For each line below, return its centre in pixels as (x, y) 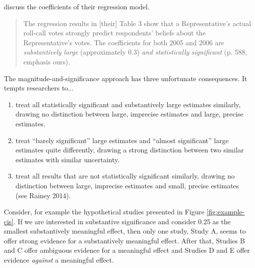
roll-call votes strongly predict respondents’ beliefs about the (115, 33)
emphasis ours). (47, 61)
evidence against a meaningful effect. (59, 260)
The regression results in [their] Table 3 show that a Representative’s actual (137, 23)
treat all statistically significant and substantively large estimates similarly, (128, 104)
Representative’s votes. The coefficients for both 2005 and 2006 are (124, 42)
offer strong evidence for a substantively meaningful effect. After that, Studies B (125, 240)
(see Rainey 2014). (43, 195)
